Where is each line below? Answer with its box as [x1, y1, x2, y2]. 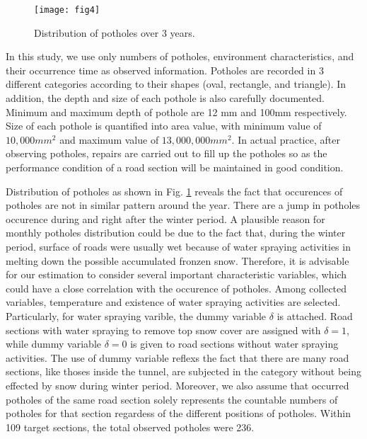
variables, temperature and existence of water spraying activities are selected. [6, 295, 341, 309]
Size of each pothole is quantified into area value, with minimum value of [6, 118, 322, 133]
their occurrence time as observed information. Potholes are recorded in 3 [6, 62, 324, 77]
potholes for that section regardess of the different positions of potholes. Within [6, 406, 351, 421]
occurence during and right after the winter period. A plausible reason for [6, 211, 325, 226]
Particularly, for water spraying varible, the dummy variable [6, 308, 267, 323]
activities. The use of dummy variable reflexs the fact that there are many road [6, 350, 349, 365]
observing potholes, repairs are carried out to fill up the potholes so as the [6, 146, 327, 161]
